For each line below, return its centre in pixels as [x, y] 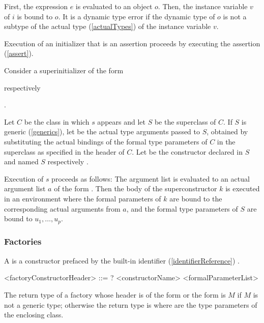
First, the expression [36, 6]
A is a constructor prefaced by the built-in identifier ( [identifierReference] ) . [122, 260]
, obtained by [227, 131]
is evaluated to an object [114, 6]
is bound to [35, 16]
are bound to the [196, 198]
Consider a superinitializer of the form [64, 70]
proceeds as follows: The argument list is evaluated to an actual [151, 178]
